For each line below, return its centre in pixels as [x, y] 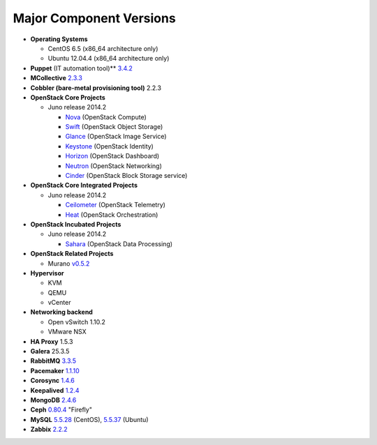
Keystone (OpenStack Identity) [109, 146]
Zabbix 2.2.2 [49, 430]
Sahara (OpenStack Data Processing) [119, 243]
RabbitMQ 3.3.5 [53, 361]
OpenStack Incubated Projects [76, 224]
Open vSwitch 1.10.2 [77, 322]
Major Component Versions [94, 18]
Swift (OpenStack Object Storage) [114, 127]
